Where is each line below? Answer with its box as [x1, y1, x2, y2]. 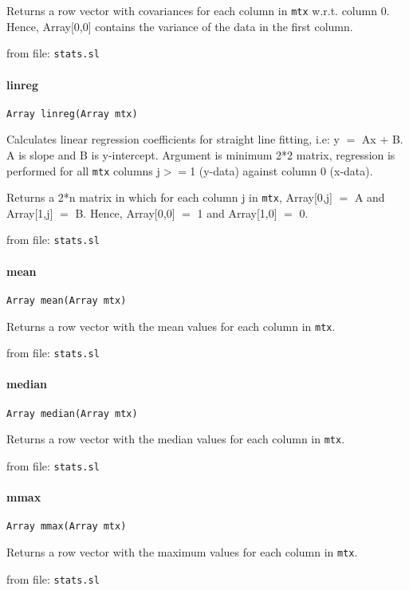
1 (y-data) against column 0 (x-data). [190, 162, 373, 179]
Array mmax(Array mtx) [6, 521, 127, 533]
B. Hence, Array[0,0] [75, 204, 175, 221]
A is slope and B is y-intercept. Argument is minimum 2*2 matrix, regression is [6, 146, 395, 163]
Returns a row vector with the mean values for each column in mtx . [6, 317, 336, 334]
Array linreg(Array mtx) [6, 108, 138, 120]
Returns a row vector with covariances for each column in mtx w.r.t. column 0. [6, 2, 390, 18]
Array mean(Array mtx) [6, 294, 127, 306]
